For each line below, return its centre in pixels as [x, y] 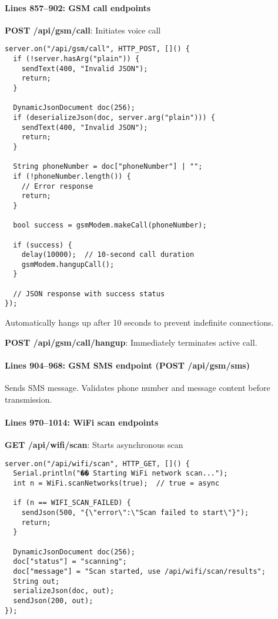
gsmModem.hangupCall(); [68, 264]
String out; [36, 581]
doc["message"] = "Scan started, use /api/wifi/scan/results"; [139, 571]
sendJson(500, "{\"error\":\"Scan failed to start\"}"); [135, 512]
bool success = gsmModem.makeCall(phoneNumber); [110, 225]
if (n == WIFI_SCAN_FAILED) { [72, 503]
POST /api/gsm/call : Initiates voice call [83, 30]
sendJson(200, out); [53, 600]
